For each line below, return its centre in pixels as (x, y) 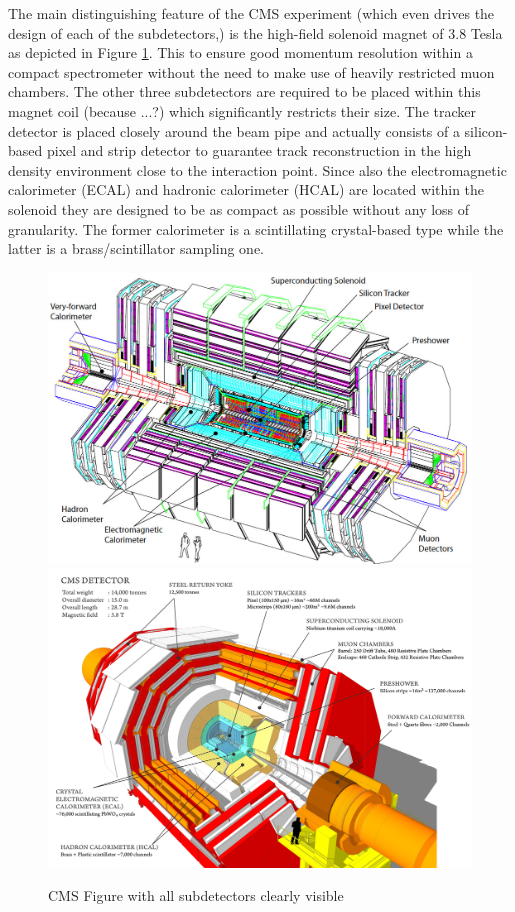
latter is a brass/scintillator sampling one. (136, 248)
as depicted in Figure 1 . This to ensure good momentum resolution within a (240, 52)
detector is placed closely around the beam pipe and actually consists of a (234, 130)
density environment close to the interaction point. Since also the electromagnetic (257, 169)
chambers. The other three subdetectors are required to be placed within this (244, 91)
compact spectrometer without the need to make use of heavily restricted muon (251, 71)
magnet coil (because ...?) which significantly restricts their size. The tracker (242, 110)
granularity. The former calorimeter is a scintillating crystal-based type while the (256, 228)
